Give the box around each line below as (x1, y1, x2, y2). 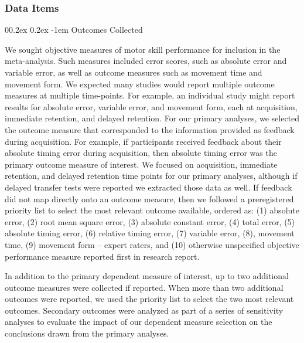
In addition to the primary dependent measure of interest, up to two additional (5, 270, 289, 282)
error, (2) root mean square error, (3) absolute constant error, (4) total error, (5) (5, 215, 295, 227)
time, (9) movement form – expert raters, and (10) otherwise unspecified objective (5, 238, 299, 250)
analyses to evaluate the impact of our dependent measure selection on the (5, 315, 272, 328)
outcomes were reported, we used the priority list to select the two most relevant (5, 293, 294, 305)
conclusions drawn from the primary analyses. (5, 327, 169, 339)
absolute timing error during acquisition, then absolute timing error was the (5, 147, 277, 159)
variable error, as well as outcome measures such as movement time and (5, 66, 262, 78)
